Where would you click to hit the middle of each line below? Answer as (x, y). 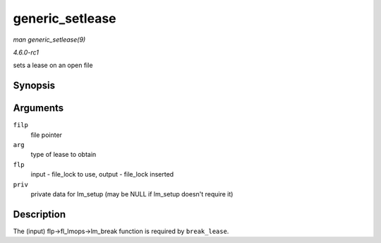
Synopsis (34, 86)
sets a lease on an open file (53, 65)
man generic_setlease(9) (49, 40)
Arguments (38, 108)
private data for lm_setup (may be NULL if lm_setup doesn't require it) (132, 194)
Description (40, 214)
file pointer (47, 135)
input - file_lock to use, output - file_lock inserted (102, 174)
